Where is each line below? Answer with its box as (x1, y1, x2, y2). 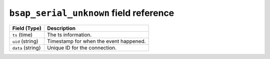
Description (46, 25, 76, 32)
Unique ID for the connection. (46, 44, 117, 51)
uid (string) (12, 38, 38, 45)
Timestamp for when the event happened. (46, 38, 146, 45)
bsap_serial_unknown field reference (9, 7, 174, 18)
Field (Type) (12, 25, 42, 32)
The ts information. (46, 31, 92, 38)
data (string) (12, 44, 41, 51)
